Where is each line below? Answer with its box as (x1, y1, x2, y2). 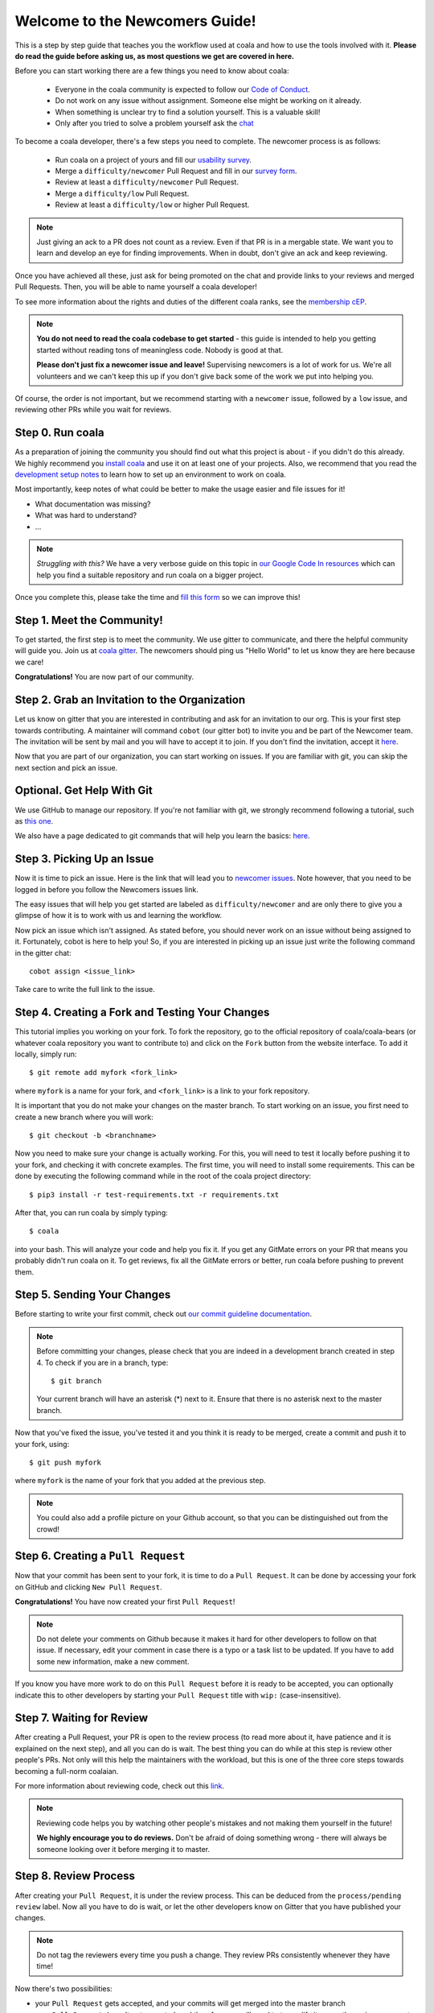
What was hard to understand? (35, 510, 137, 520)
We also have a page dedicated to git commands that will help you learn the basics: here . (14, 831, 310, 841)
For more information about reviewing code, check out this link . (14, 1781, 225, 1791)
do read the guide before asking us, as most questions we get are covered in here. (14, 51, 295, 60)
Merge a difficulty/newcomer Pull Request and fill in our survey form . (55, 166, 297, 176)
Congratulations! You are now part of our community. (14, 672, 194, 682)
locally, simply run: (14, 1049, 77, 1059)
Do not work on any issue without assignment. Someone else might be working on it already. (55, 96, 362, 105)
